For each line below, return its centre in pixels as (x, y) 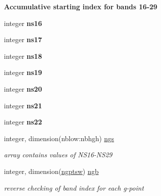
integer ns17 (23, 39)
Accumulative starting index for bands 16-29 (81, 6)
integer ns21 (23, 105)
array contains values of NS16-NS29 (58, 155)
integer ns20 (23, 88)
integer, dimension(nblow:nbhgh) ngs (59, 138)
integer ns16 (23, 23)
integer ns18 (23, 56)
